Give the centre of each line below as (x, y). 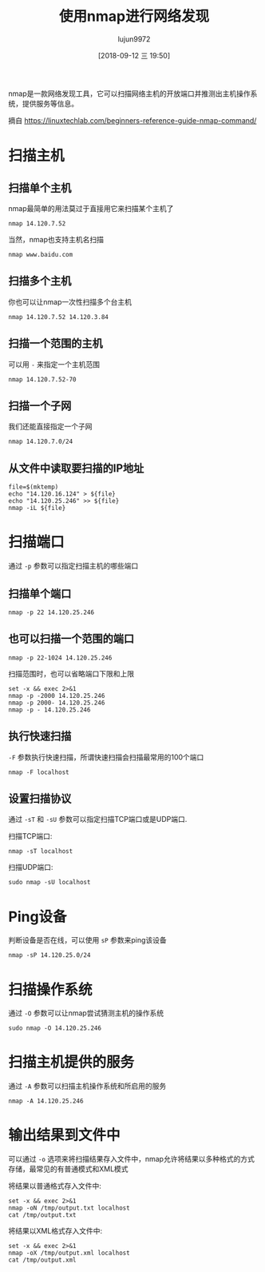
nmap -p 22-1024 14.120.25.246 (60, 658)
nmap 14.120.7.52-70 (43, 379)
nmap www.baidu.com (41, 254)
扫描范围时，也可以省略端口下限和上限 (71, 673)
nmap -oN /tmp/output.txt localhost (69, 1208)
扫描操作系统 (51, 989)
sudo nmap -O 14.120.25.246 (55, 1028)
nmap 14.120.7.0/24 (41, 442)
